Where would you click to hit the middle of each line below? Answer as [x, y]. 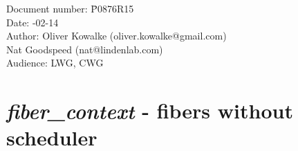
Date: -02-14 [32, 22]
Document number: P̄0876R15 [70, 8]
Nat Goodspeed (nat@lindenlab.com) [85, 49]
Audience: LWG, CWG [55, 63]
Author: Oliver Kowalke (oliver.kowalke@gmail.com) [117, 36]
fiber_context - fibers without [150, 111]
